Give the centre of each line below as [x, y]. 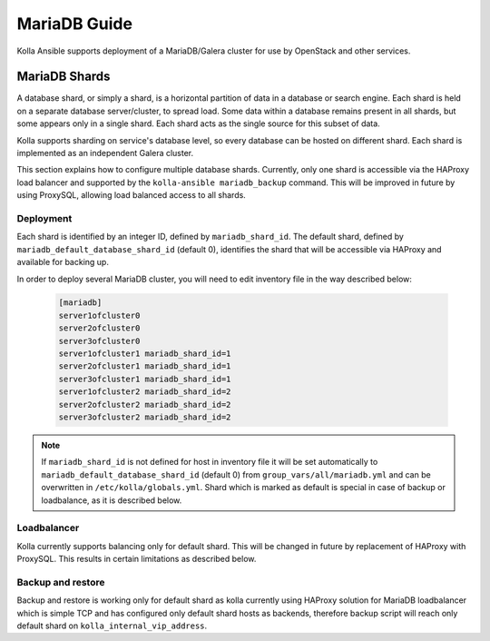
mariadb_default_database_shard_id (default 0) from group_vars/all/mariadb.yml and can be [236, 474]
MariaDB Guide [75, 24]
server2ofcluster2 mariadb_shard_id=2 [145, 404]
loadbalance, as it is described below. [112, 500]
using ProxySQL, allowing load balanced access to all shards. [132, 195]
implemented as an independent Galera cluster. [105, 153]
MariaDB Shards [64, 77]
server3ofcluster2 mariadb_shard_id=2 [145, 417]
